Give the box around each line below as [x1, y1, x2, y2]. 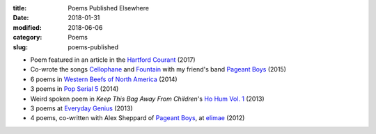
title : [13, 4, 27, 12]
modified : [13, 23, 42, 31]
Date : [13, 14, 29, 22]
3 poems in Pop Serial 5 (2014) [30, 85, 119, 93]
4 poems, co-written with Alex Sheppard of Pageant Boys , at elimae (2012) [30, 114, 245, 122]
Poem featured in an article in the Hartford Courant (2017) [30, 56, 196, 64]
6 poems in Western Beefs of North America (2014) [30, 75, 178, 83]
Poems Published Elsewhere [68, 4, 150, 12]
